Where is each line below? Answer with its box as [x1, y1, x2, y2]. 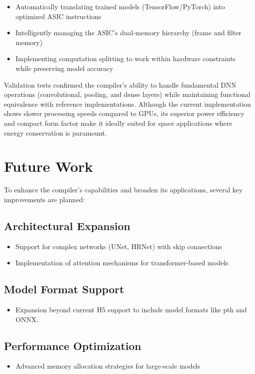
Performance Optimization [4, 338, 141, 353]
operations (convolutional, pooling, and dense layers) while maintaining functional [4, 89, 251, 99]
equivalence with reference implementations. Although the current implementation [4, 98, 251, 109]
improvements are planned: [4, 194, 85, 204]
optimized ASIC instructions [15, 11, 102, 21]
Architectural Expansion [4, 218, 130, 233]
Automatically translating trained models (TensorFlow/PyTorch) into [15, 1, 225, 11]
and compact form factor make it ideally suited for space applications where [4, 117, 232, 128]
